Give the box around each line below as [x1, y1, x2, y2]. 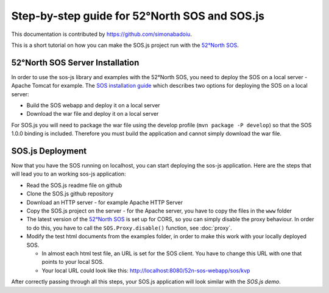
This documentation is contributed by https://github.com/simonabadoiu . [11, 30, 192, 38]
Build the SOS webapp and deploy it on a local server [26, 102, 161, 109]
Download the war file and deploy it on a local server [26, 110, 159, 118]
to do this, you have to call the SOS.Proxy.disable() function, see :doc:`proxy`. [26, 224, 232, 231]
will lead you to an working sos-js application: [11, 171, 126, 178]
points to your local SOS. [41, 258, 104, 266]
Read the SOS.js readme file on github [26, 182, 122, 189]
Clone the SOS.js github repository [26, 190, 114, 197]
